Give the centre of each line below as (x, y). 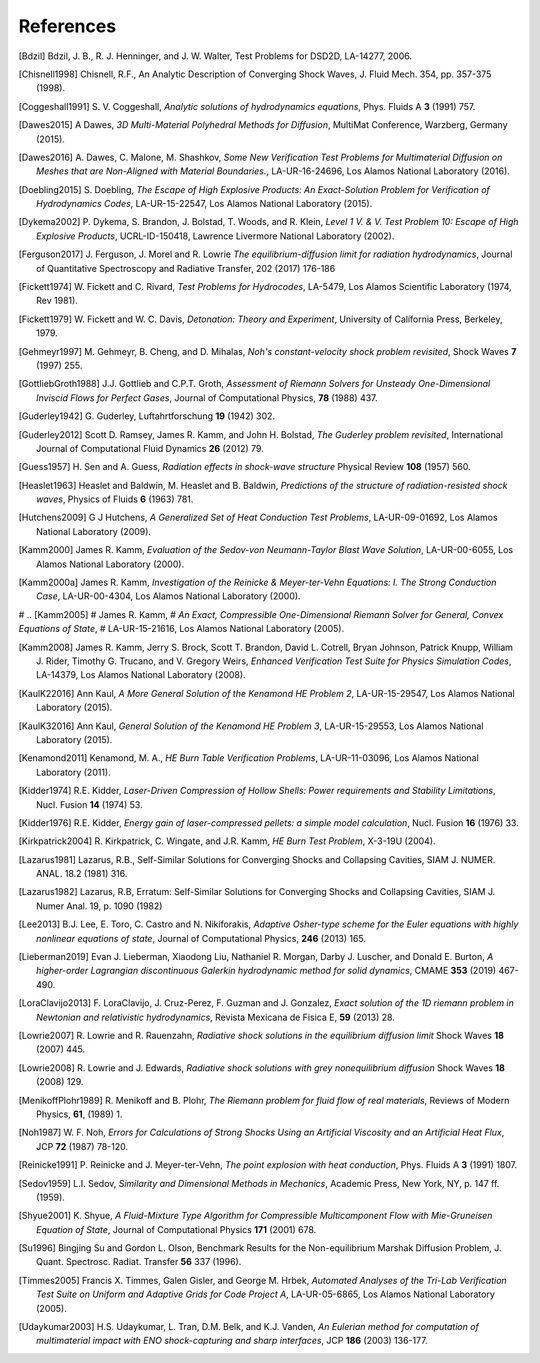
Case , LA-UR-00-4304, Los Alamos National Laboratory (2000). (168, 596)
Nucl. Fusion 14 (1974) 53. (90, 804)
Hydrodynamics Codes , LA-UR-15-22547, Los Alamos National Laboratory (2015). (204, 204)
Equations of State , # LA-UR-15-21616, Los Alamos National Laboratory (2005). (181, 629)
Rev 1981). (57, 301)
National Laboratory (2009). (94, 531)
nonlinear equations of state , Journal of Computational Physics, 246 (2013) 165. (201, 938)
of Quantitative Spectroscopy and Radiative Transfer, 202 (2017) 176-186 (186, 268)
